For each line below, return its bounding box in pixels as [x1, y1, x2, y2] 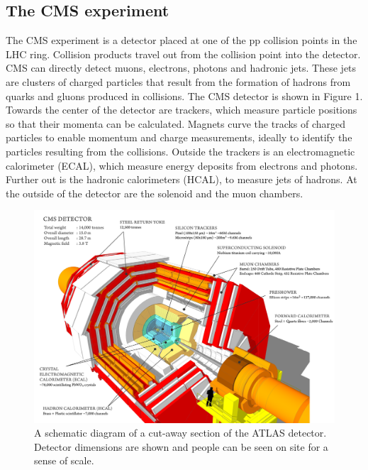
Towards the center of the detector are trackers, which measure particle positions [6, 102, 357, 117]
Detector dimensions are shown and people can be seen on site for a [34, 439, 328, 454]
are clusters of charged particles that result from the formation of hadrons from [6, 74, 351, 89]
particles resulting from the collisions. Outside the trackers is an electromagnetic [6, 143, 355, 158]
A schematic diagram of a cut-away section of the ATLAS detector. [34, 425, 327, 440]
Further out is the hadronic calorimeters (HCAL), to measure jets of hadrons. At [6, 172, 357, 187]
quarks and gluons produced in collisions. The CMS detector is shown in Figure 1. [6, 88, 363, 103]
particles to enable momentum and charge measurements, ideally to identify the [6, 130, 352, 145]
